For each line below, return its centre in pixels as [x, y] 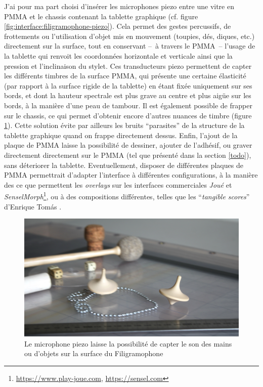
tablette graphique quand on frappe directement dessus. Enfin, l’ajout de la [121, 135]
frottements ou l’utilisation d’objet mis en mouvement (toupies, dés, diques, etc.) [129, 36]
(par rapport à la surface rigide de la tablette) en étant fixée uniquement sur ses [128, 85]
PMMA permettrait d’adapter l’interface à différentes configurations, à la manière [131, 175]
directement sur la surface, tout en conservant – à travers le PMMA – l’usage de [130, 46]
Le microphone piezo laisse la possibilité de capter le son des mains [128, 343]
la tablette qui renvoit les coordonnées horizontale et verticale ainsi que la [118, 55]
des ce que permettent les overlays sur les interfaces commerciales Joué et [118, 184]
